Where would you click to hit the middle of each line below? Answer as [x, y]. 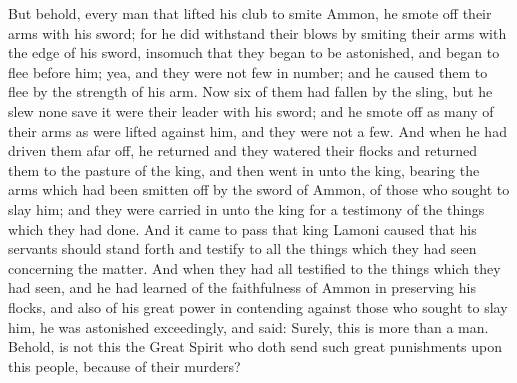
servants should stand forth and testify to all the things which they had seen [242, 248]
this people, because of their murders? [124, 365]
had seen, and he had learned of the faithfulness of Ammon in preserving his [242, 287]
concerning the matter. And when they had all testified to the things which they [254, 267]
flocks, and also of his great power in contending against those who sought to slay [258, 306]
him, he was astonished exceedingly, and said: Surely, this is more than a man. [248, 326]
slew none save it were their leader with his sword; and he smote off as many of [251, 110]
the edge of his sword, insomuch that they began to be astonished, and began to [254, 52]
